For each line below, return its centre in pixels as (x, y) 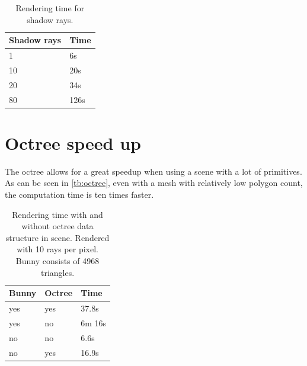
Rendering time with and (57, 214)
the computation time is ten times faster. (79, 194)
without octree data (57, 226)
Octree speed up (73, 142)
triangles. (57, 272)
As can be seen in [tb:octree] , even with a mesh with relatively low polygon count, (154, 183)
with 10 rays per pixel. (57, 249)
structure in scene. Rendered (57, 237)
